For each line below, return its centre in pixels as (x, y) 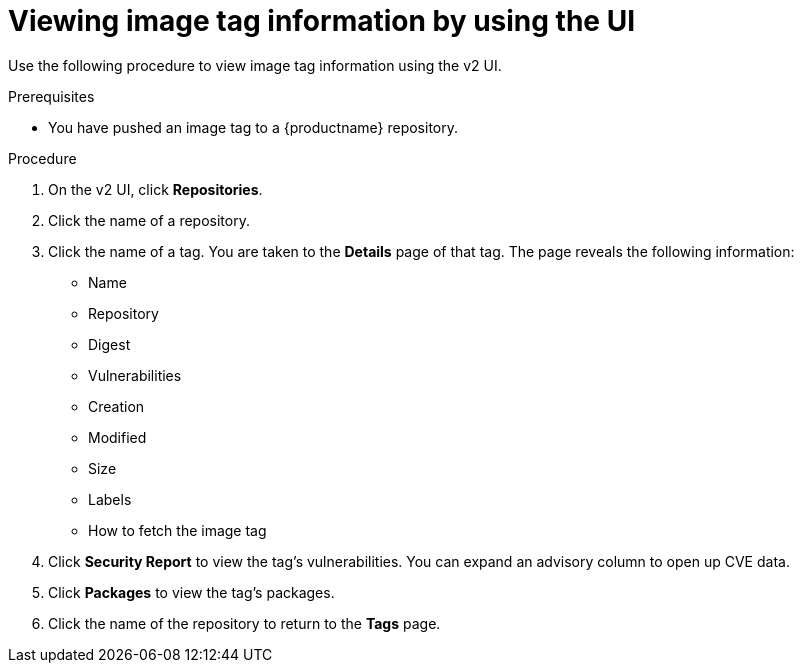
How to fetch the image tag (177, 530)
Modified (117, 437)
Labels (110, 499)
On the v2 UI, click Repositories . (155, 189)
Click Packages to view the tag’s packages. (191, 592)
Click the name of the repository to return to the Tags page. (244, 623)
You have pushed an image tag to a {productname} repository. (253, 127)
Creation (116, 406)
